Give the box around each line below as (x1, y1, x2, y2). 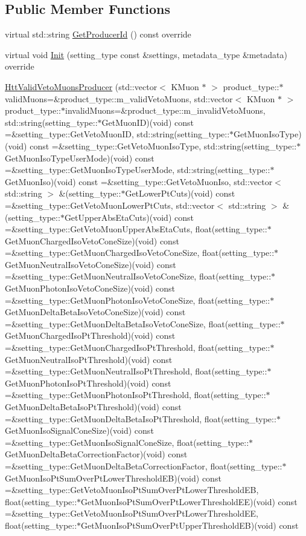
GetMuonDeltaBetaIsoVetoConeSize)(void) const (5, 306, 186, 318)
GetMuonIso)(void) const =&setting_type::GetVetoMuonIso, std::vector (5, 175, 273, 188)
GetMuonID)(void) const (101, 116, 194, 128)
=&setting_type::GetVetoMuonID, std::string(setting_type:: (5, 128, 230, 140)
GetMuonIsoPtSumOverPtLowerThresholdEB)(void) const (5, 471, 222, 484)
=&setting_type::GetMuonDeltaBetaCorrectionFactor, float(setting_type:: (5, 459, 282, 472)
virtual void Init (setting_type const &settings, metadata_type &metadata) (5, 48, 287, 60)
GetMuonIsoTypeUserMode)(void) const (5, 151, 155, 164)
